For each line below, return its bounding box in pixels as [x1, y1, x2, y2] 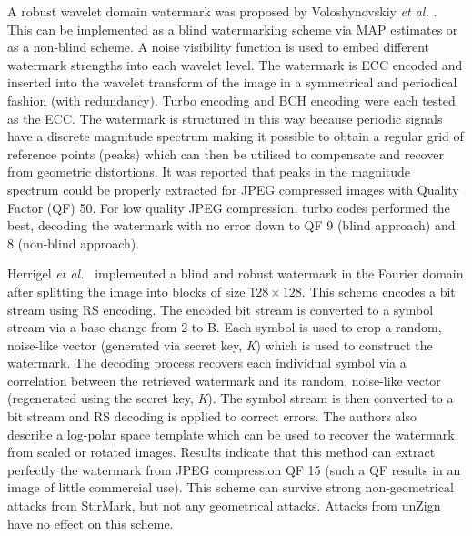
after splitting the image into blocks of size [7, 281, 246, 300]
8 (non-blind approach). [7, 233, 140, 252]
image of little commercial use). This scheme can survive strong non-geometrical [7, 478, 454, 497]
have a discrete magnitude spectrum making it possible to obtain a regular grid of [7, 126, 464, 146]
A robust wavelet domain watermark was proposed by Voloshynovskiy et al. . [7, 2, 437, 20]
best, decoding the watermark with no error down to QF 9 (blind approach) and [7, 216, 456, 235]
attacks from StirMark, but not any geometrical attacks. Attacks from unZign [7, 496, 441, 515]
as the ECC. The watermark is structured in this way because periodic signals [7, 108, 443, 127]
